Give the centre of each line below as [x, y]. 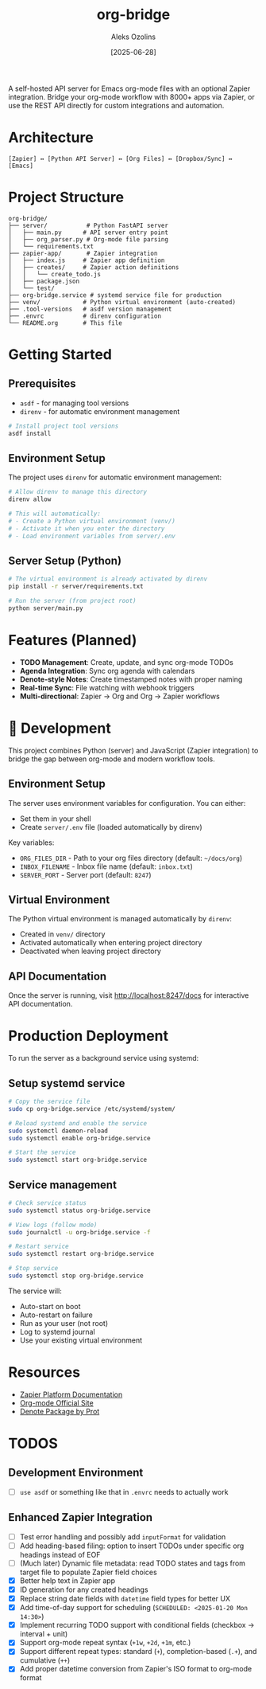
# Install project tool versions [64, 426]
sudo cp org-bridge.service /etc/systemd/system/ [92, 1108]
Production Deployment [89, 1036]
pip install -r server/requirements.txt [76, 587]
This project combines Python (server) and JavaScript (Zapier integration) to [133, 750]
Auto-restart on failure [56, 1315]
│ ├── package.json [44, 281]
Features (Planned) [73, 641]
